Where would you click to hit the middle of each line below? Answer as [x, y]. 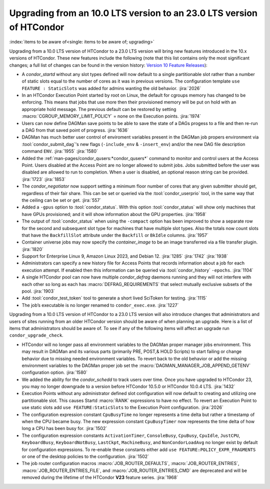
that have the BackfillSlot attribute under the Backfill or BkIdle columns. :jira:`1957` [115, 235]
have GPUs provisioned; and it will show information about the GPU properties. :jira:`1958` [114, 214]
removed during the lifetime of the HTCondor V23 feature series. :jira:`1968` [100, 477]
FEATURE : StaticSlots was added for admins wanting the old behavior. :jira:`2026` [111, 88]
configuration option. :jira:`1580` [54, 372]
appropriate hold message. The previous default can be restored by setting [99, 109]
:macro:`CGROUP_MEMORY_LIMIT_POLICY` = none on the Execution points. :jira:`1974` [111, 116]
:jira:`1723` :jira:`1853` [44, 179]
